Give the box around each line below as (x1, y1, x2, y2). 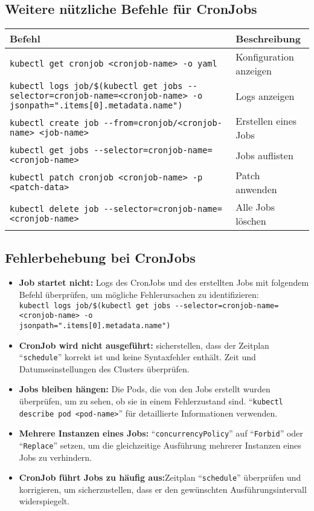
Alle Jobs (235, 200, 275, 214)
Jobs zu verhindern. (19, 450, 92, 463)
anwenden (235, 182, 277, 197)
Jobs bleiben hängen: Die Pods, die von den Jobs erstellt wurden (19, 383, 271, 395)
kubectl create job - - (10, 118, 114, 128)
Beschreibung (235, 31, 301, 46)
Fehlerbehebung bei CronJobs (5, 248, 196, 266)
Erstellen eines (235, 114, 297, 128)
